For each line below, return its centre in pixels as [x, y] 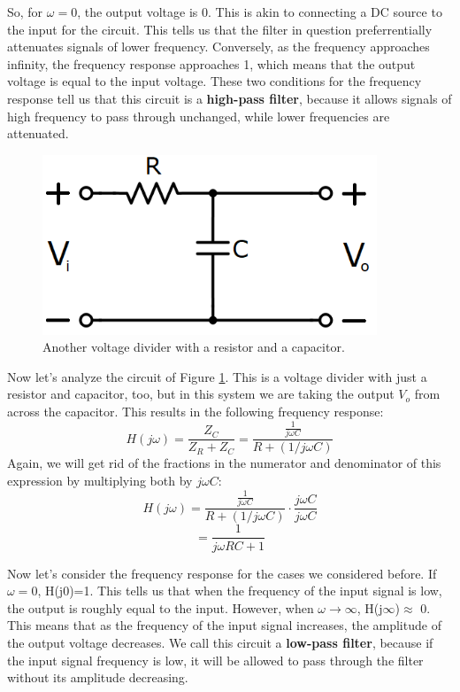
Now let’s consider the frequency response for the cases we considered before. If [222, 573]
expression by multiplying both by [100, 481]
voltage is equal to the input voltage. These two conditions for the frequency [215, 81]
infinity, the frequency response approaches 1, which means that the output [211, 63]
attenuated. [38, 133]
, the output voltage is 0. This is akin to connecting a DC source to [260, 12]
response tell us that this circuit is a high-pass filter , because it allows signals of [230, 98]
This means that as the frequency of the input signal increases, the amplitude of [224, 625]
